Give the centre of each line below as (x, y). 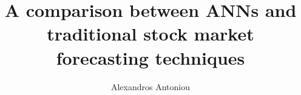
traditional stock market (150, 34)
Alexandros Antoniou (150, 86)
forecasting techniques (150, 57)
